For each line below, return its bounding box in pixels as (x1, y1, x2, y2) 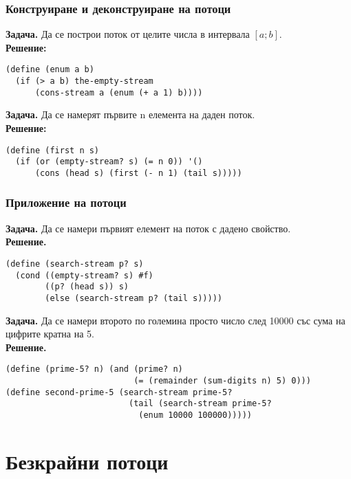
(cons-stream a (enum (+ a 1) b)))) (34, 87, 203, 98)
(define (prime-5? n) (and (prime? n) (6, 364, 183, 375)
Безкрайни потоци (6, 447, 169, 475)
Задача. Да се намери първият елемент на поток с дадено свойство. (6, 221, 291, 235)
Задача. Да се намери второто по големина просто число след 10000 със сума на (6, 313, 345, 327)
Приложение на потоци (6, 194, 127, 211)
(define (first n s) (6, 145, 100, 155)
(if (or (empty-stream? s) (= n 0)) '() (15, 157, 203, 167)
